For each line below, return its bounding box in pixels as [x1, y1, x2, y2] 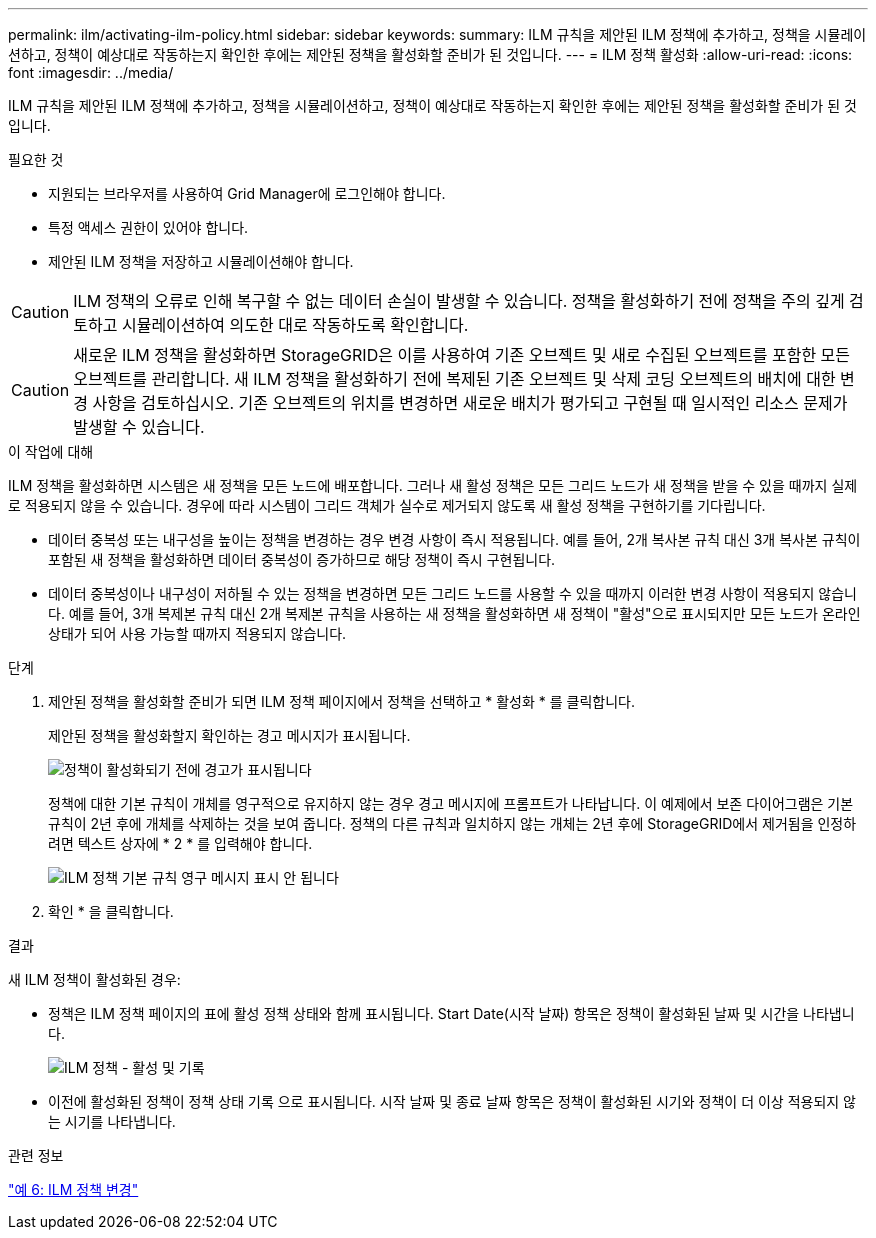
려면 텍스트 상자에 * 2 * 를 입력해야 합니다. [48, 835, 313, 852]
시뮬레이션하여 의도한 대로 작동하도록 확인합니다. [121, 315, 469, 335]
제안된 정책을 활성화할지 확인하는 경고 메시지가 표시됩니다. [48, 727, 411, 744]
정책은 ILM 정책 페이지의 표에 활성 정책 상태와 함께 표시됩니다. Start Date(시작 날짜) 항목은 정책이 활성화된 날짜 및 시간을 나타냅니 [48, 1005, 855, 1022]
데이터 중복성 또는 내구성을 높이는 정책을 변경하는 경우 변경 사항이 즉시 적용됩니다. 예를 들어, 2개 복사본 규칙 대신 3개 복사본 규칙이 [48, 531, 861, 548]
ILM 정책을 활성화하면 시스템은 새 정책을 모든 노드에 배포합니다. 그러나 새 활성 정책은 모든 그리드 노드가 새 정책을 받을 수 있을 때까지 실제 [8, 477, 858, 494]
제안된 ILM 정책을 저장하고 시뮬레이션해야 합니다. [48, 253, 354, 270]
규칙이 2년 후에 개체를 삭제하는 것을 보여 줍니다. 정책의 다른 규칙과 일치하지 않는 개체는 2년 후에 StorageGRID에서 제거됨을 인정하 [48, 815, 857, 832]
